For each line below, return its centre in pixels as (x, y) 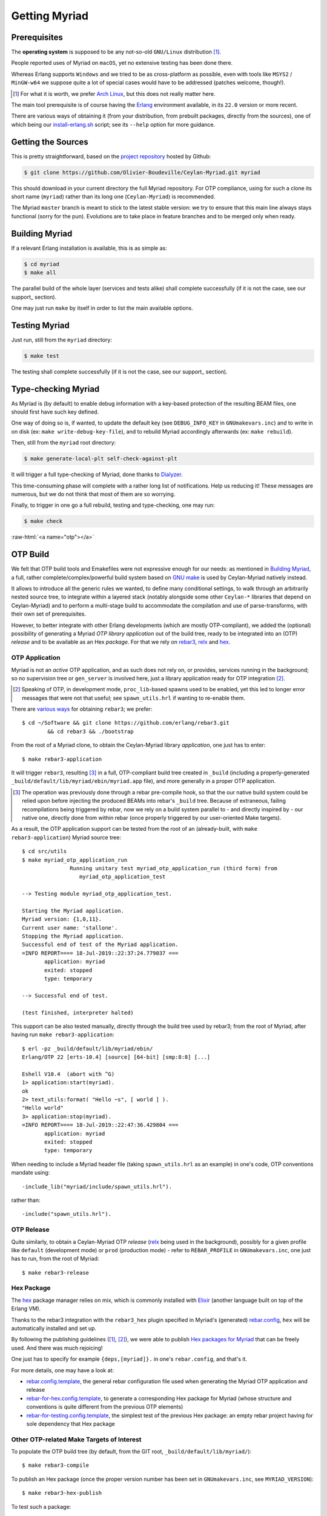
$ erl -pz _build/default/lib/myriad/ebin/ (88, 1048)
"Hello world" (43, 1108)
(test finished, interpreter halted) (78, 1012)
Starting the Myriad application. (73, 911)
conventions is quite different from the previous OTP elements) (105, 1407)
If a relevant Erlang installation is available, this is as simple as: (89, 248)
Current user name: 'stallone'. (70, 927)
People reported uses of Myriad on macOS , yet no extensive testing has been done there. (122, 63)
